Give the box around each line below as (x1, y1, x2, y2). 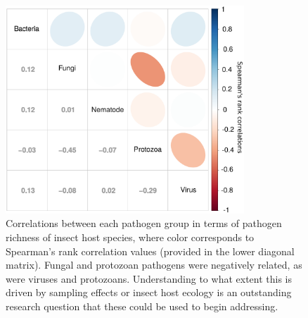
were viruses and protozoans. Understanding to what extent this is (6, 271, 293, 286)
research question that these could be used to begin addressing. (6, 298, 278, 313)
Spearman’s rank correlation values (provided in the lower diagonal (6, 243, 295, 258)
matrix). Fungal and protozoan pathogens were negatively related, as (6, 257, 302, 272)
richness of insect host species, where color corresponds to (6, 229, 255, 244)
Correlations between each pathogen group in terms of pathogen (6, 216, 282, 231)
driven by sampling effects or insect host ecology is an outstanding (6, 285, 292, 300)
